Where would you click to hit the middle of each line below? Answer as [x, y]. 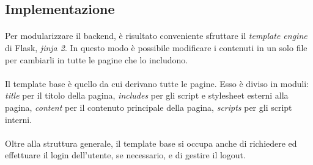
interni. [19, 119]
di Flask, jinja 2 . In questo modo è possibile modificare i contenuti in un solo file [156, 47]
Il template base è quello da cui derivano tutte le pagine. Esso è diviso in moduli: [157, 83]
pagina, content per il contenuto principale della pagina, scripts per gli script [149, 107]
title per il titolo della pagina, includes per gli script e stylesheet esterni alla [147, 95]
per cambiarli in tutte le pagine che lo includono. [97, 59]
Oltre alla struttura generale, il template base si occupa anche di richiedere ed [151, 143]
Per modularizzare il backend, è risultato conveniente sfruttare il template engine [156, 36]
